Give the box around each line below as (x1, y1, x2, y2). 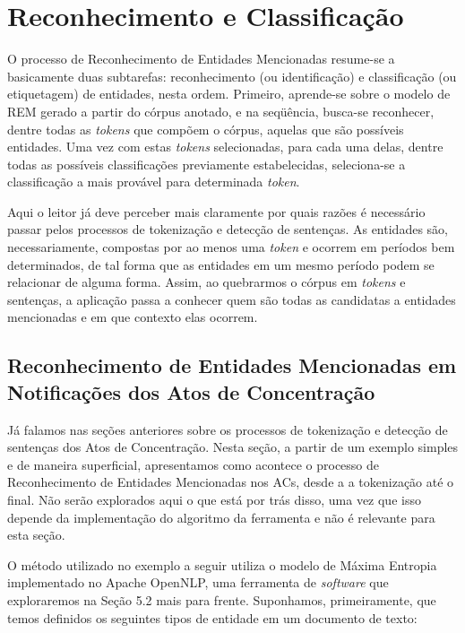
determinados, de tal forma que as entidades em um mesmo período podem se (7, 255, 435, 273)
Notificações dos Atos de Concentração (7, 377, 375, 405)
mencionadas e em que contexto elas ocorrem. (7, 308, 258, 326)
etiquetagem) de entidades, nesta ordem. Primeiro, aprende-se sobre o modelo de (7, 84, 451, 103)
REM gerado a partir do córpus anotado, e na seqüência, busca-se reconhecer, (7, 101, 435, 120)
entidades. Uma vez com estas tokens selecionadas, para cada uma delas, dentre (7, 137, 443, 156)
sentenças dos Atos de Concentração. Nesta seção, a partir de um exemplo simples (7, 438, 459, 456)
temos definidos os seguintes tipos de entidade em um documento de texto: (7, 608, 418, 627)
